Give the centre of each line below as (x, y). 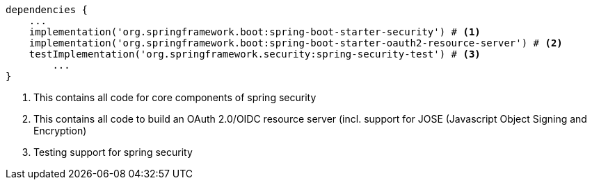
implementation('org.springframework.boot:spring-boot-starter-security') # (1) (255, 32)
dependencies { (47, 10)
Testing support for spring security (113, 152)
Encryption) (60, 131)
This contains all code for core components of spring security (175, 97)
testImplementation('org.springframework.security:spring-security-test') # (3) (255, 54)
